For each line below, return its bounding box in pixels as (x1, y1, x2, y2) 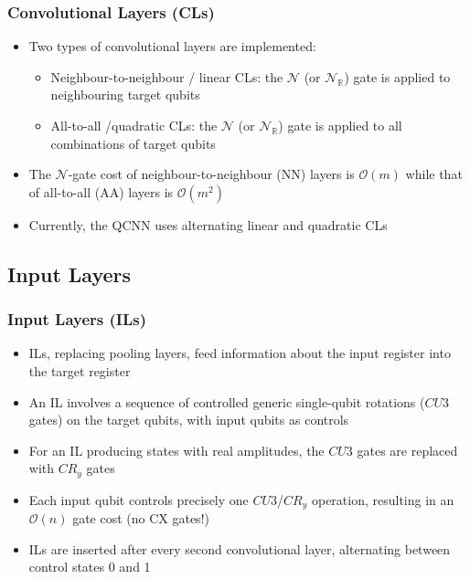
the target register (28, 361, 131, 380)
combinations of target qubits (50, 133, 216, 153)
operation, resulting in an (311, 490, 454, 509)
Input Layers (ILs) (7, 308, 146, 331)
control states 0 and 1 (28, 557, 151, 576)
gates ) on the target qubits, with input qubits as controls (28, 410, 349, 429)
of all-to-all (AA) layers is (28, 182, 174, 201)
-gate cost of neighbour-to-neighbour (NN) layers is (68, 164, 355, 184)
